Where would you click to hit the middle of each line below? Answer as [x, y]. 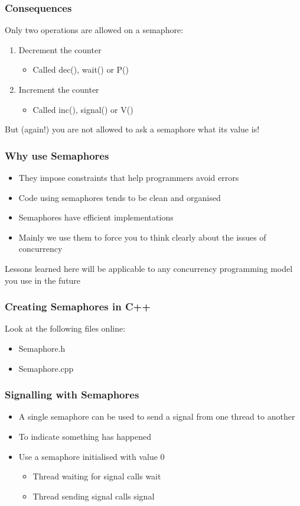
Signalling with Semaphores [72, 395]
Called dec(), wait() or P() [81, 69]
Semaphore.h [42, 348]
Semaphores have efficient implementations [96, 217]
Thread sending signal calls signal [94, 496]
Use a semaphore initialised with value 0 [92, 456]
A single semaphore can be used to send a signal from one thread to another [157, 416]
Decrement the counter [60, 49]
